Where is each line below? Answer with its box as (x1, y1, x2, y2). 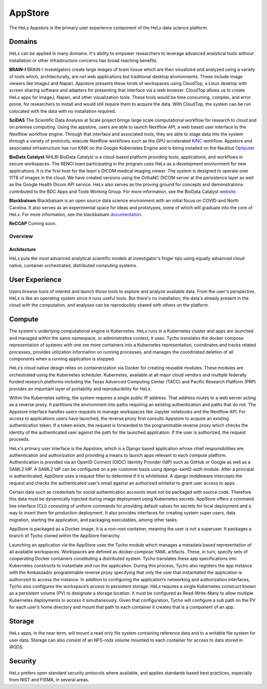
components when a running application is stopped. (9, 356, 115, 362)
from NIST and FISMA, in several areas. (9, 677, 89, 683)
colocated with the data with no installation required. (9, 108, 116, 114)
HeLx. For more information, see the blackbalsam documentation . (9, 212, 143, 218)
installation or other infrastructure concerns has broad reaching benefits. (9, 57, 158, 63)
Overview (9, 233, 33, 240)
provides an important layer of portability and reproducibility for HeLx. (9, 386, 152, 392)
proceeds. (9, 436, 30, 442)
